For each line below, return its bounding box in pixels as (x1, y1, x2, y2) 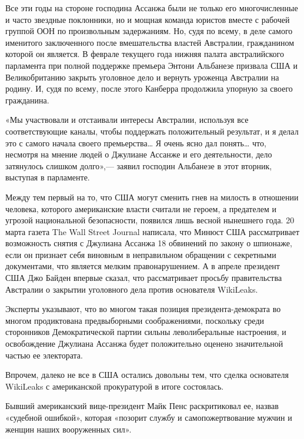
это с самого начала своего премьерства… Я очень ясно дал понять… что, (5, 136, 266, 149)
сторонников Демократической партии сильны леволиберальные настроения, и (5, 326, 286, 338)
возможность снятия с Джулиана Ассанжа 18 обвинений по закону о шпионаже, (5, 237, 292, 249)
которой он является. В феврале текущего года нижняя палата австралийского (5, 48, 284, 60)
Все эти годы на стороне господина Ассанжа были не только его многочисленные (5, 2, 298, 14)
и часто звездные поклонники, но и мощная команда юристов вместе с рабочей (5, 13, 290, 25)
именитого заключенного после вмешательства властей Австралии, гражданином (5, 36, 294, 48)
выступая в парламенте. (5, 171, 90, 183)
